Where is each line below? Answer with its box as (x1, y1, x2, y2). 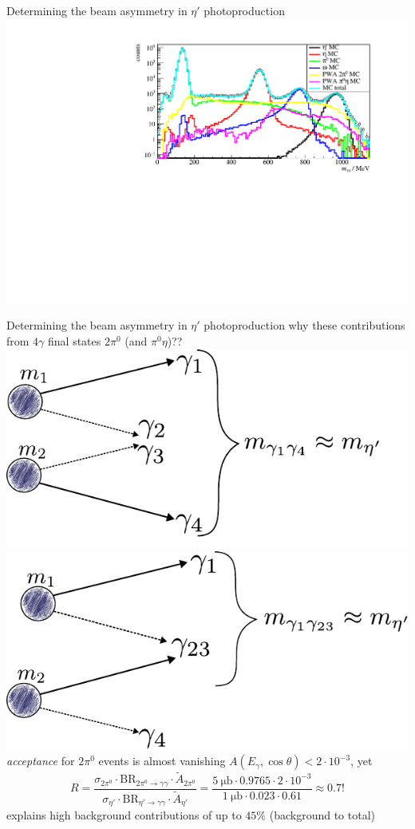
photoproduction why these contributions (204, 317, 405, 334)
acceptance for (6, 752, 75, 769)
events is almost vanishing (98, 752, 226, 769)
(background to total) (269, 807, 375, 823)
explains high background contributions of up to (6, 807, 242, 823)
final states (48, 332, 101, 349)
